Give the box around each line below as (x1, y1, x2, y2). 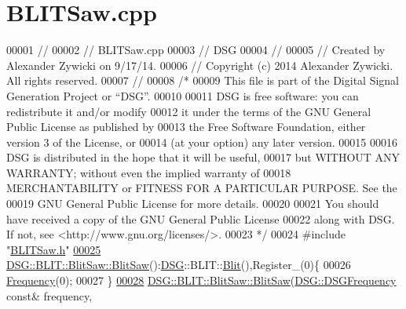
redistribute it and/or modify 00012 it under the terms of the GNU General (6, 103, 371, 119)
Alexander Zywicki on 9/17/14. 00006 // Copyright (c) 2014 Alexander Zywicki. (6, 56, 393, 73)
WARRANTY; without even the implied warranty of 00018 (6, 164, 291, 180)
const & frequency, (6, 287, 93, 304)
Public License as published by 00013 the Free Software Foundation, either (6, 118, 366, 135)
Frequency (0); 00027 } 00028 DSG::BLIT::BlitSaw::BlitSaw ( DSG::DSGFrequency (6, 272, 397, 289)
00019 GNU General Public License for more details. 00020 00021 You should (6, 195, 379, 212)
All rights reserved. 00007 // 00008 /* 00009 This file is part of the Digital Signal (6, 72, 400, 89)
